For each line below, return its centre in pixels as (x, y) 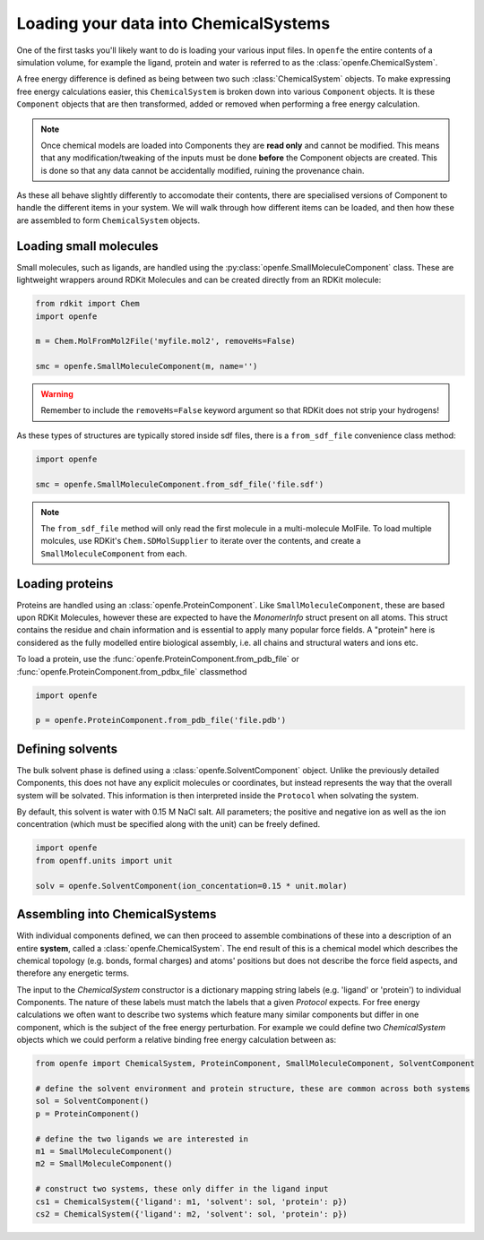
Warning (57, 394)
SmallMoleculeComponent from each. (114, 553)
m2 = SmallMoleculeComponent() (104, 1164)
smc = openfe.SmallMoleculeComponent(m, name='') (147, 366)
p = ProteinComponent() (88, 1114)
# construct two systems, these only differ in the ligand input (182, 1189)
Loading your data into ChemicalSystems (173, 23)
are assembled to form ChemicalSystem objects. (108, 220)
